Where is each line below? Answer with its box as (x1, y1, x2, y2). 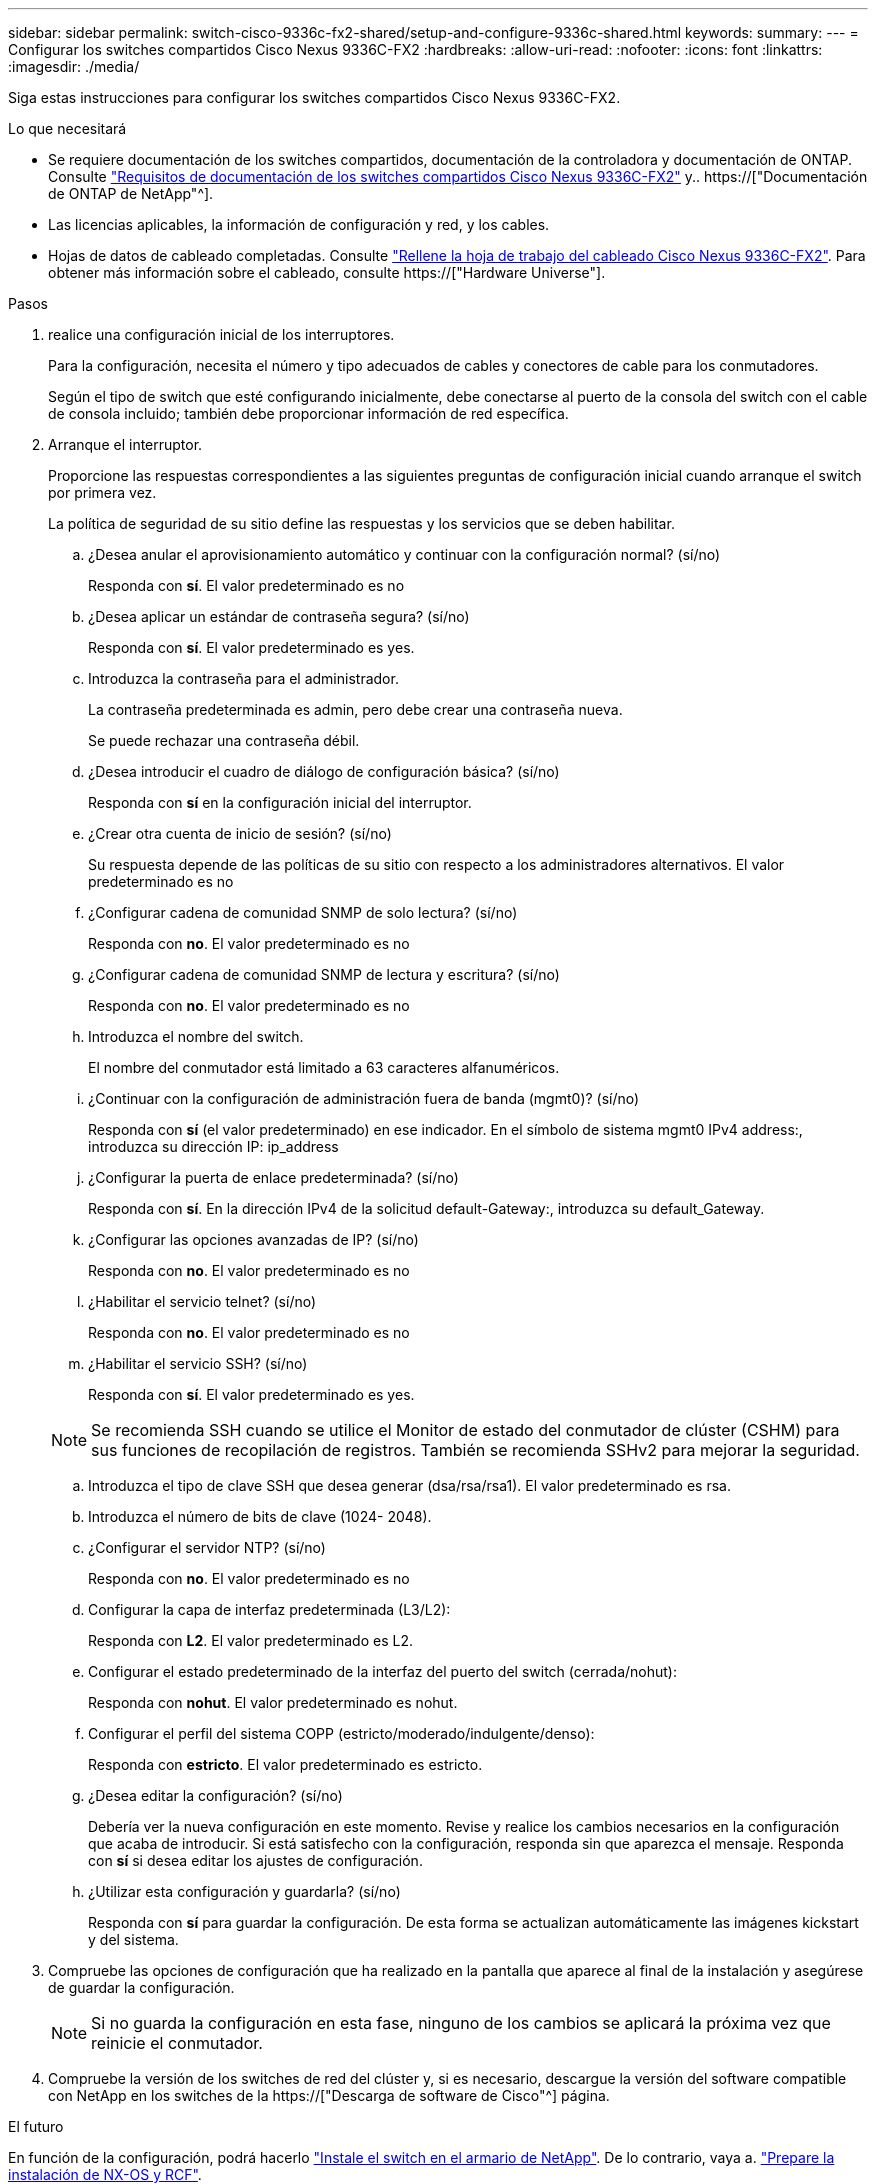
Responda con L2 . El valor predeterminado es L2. (88, 1632, 413, 1649)
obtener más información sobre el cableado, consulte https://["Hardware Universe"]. (48, 264, 606, 281)
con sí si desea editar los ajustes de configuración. (88, 1852, 423, 1869)
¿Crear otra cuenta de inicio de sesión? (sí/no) (88, 825, 392, 842)
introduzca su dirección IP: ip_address (88, 1138, 339, 1155)
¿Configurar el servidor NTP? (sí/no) (88, 1539, 326, 1556)
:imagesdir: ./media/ (8, 58, 140, 75)
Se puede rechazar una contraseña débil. (88, 732, 360, 749)
